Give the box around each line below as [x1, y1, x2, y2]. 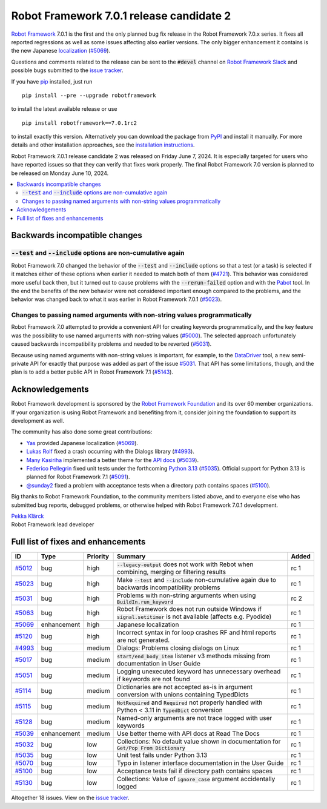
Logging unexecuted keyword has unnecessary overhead [117, 667, 281, 676]
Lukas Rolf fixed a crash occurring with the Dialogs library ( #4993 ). [26, 448, 195, 455]
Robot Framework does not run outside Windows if [117, 605, 262, 613]
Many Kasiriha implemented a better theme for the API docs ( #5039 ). [26, 456, 199, 463]
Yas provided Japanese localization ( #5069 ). [26, 439, 139, 446]
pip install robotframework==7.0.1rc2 [22, 119, 137, 127]
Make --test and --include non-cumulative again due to [117, 576, 277, 584]
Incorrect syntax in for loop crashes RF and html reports [117, 629, 277, 637]
